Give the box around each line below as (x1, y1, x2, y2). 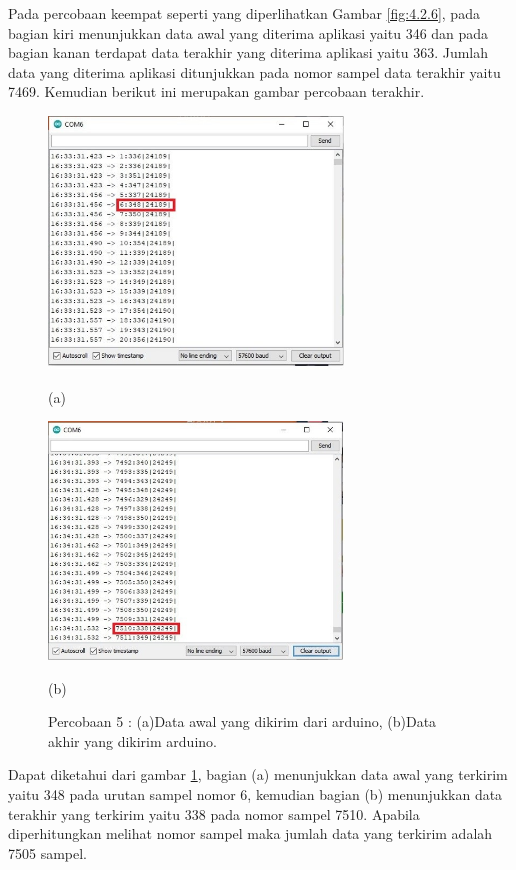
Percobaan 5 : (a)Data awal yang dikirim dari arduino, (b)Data (48, 711, 437, 732)
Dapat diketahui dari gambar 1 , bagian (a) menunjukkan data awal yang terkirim (8, 764, 508, 785)
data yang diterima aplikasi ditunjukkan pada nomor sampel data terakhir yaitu (8, 61, 501, 82)
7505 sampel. (8, 842, 88, 863)
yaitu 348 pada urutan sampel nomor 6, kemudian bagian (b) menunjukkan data (8, 783, 503, 804)
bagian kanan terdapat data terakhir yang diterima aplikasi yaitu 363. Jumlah (8, 42, 489, 63)
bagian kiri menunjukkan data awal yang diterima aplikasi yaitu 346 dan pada (8, 22, 489, 43)
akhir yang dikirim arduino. (48, 730, 217, 751)
